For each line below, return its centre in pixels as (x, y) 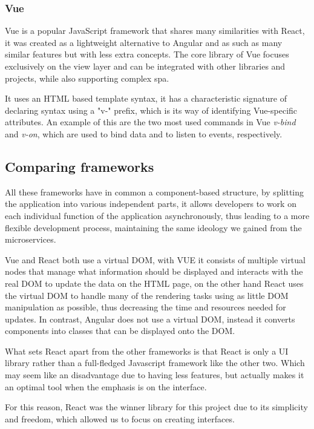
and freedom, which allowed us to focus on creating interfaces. (120, 418)
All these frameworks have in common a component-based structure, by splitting (155, 192)
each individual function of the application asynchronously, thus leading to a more (157, 215)
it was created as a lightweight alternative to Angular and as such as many (144, 42)
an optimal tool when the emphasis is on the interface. (106, 386)
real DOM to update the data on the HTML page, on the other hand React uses (154, 283)
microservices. (31, 239)
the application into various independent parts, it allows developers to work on (151, 204)
